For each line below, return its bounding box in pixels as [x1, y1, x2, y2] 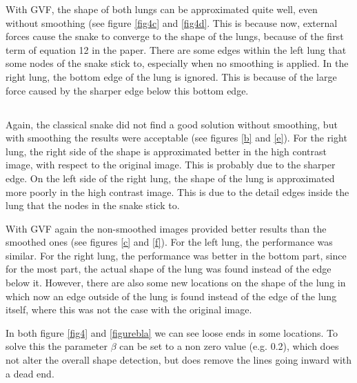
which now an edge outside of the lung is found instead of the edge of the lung [6, 288, 337, 303]
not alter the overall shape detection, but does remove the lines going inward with [6, 353, 352, 367]
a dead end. [6, 366, 54, 380]
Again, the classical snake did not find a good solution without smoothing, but [6, 117, 338, 131]
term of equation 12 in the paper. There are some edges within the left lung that [6, 42, 347, 57]
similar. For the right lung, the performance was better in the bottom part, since [6, 248, 347, 262]
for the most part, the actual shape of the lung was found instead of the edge [6, 262, 331, 276]
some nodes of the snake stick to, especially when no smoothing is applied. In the [6, 56, 349, 70]
